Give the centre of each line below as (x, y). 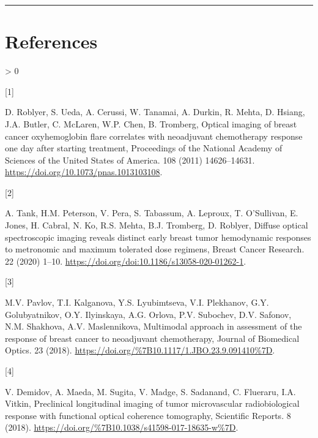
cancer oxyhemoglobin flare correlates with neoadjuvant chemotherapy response (154, 136)
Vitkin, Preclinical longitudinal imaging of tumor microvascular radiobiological (152, 403)
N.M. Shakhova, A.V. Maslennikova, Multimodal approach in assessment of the (153, 326)
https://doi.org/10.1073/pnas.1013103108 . (84, 172)
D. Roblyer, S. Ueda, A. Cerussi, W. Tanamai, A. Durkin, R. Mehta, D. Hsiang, (155, 112)
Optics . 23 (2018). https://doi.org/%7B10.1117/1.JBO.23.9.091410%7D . (140, 350)
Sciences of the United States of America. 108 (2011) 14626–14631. (130, 160)
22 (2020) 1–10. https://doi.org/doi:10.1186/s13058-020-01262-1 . (126, 261)
